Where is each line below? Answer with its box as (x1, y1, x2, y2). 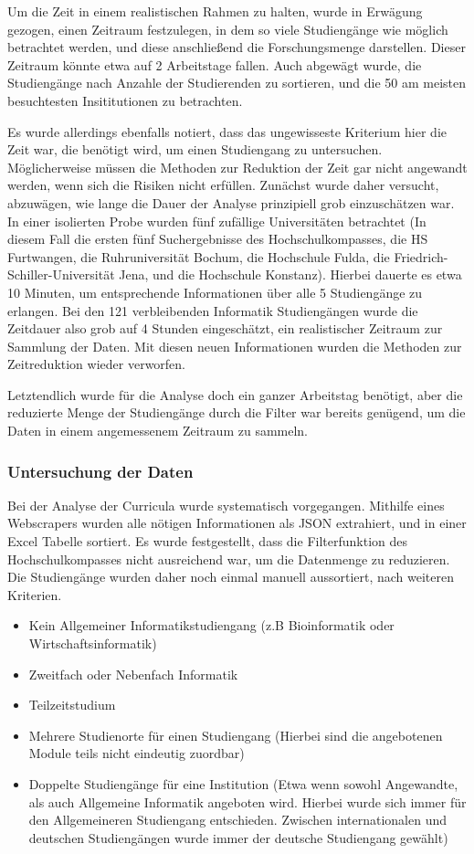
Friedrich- (394, 247, 448, 266)
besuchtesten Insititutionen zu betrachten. (7, 90, 243, 110)
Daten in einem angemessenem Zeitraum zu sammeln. (7, 421, 309, 440)
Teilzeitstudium (28, 695, 116, 714)
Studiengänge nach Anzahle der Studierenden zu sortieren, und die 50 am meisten (7, 73, 466, 92)
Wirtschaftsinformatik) (28, 634, 157, 653)
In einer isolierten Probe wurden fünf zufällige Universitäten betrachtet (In (7, 211, 427, 230)
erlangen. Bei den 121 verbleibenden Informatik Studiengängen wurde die (7, 300, 418, 320)
